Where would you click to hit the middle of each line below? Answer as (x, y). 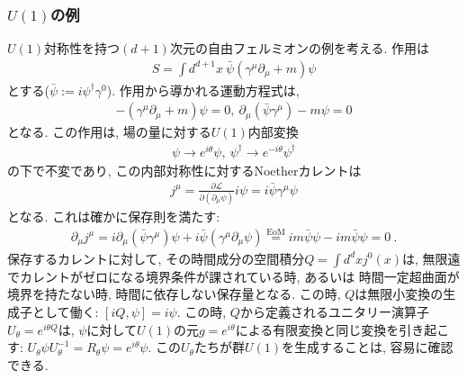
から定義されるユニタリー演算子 (334, 312)
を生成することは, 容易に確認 (367, 347)
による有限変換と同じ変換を (317, 329)
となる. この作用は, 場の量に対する (109, 132)
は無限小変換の (399, 294)
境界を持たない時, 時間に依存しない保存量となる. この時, (174, 294)
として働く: (65, 312)
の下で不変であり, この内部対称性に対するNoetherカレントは (184, 170)
